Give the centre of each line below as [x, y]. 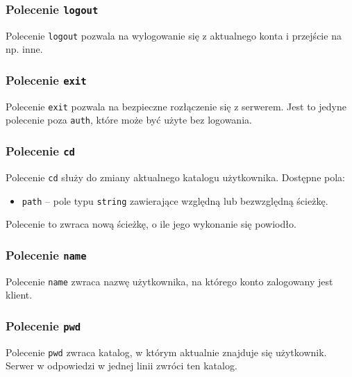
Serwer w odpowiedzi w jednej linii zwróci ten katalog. [121, 366]
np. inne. [24, 49]
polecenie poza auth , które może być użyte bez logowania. [129, 120]
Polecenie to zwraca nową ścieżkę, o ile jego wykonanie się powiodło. [151, 224]
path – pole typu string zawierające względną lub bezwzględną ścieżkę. [175, 200]
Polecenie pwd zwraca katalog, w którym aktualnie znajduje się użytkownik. [166, 352]
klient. [19, 295]
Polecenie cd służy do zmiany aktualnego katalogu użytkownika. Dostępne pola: [175, 177]
